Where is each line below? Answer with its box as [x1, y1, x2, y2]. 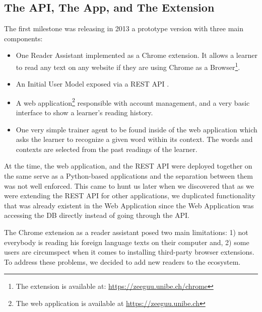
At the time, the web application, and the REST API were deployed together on [4, 161, 252, 171]
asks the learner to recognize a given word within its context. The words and [16, 134, 253, 144]
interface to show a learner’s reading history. [16, 107, 153, 118]
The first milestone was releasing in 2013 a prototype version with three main [4, 23, 243, 34]
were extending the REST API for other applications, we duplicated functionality [4, 190, 255, 201]
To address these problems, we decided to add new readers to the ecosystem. [4, 256, 241, 267]
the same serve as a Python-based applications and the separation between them [4, 171, 253, 181]
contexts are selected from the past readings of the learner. [16, 143, 198, 154]
